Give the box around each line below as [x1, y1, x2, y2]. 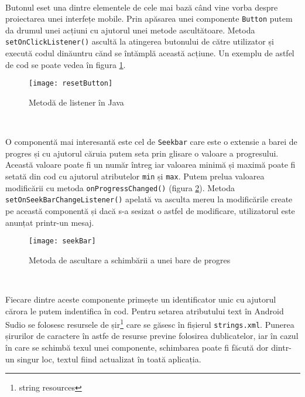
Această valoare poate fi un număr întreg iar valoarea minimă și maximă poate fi [5, 158, 296, 171]
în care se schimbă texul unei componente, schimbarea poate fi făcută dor [5, 341, 269, 354]
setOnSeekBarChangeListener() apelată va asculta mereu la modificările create [5, 193, 293, 205]
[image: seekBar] [29, 237, 96, 246]
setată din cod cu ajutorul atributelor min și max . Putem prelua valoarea [5, 169, 265, 182]
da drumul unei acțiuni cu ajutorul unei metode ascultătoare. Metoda [5, 23, 255, 36]
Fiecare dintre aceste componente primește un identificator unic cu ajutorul [5, 293, 276, 305]
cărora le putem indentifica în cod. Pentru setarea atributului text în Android [5, 304, 284, 317]
